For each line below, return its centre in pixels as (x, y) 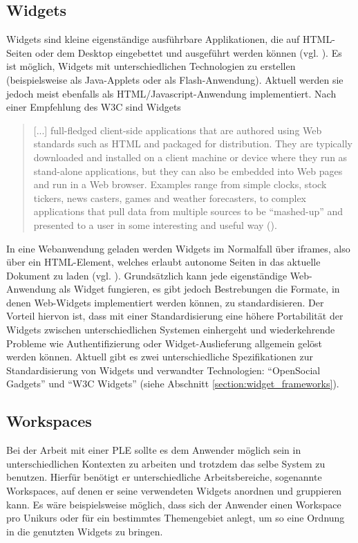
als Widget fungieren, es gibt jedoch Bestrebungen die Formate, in (199, 289)
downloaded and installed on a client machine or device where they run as (190, 157)
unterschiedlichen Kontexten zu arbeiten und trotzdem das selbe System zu (166, 463)
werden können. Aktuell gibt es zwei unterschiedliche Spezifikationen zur (160, 357)
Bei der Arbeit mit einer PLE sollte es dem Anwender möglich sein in (154, 450)
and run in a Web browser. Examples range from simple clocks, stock (180, 184)
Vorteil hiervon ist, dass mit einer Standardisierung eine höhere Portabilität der (175, 316)
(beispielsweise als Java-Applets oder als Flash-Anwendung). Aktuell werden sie (175, 79)
